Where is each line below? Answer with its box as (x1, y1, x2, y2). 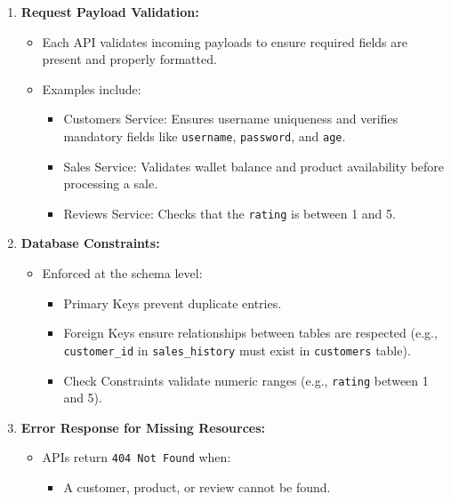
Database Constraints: (20, 234, 160, 252)
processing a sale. (63, 174, 158, 193)
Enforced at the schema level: (42, 264, 203, 283)
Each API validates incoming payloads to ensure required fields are (42, 32, 407, 51)
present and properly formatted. (42, 50, 217, 68)
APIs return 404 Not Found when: (42, 448, 231, 466)
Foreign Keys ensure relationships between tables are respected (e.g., (63, 323, 438, 342)
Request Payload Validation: (20, 3, 199, 20)
